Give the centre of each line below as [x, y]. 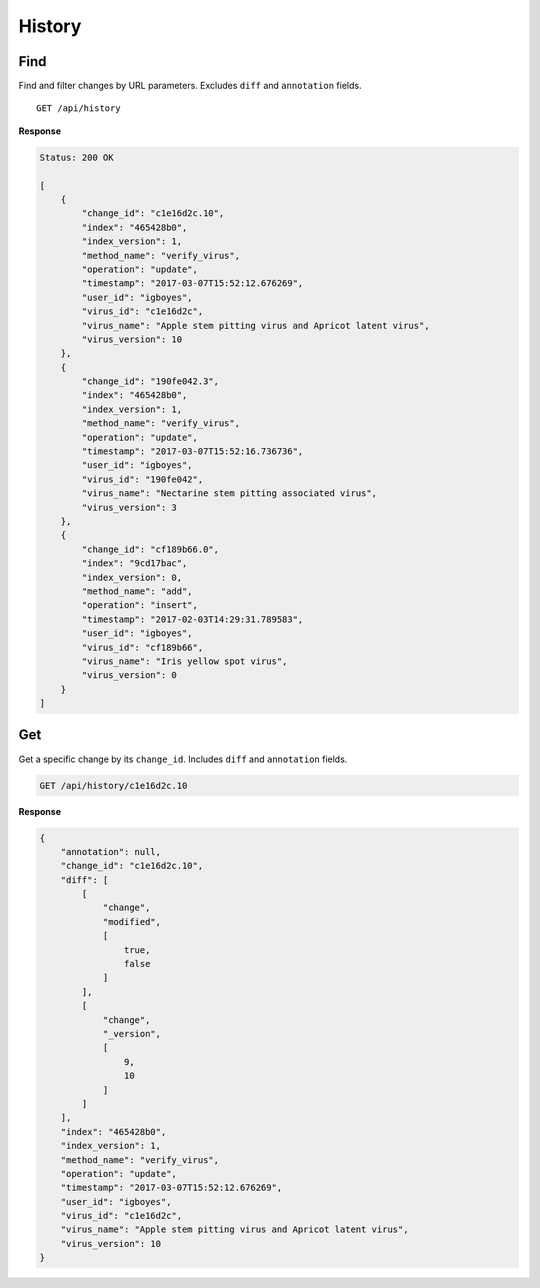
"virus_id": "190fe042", [142, 479]
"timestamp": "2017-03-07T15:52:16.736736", [192, 451]
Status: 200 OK [76, 157]
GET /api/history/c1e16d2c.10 [113, 785]
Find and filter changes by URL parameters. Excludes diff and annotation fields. [190, 86]
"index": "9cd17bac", [134, 563]
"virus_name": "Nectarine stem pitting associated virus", [229, 493]
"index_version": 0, [132, 577]
